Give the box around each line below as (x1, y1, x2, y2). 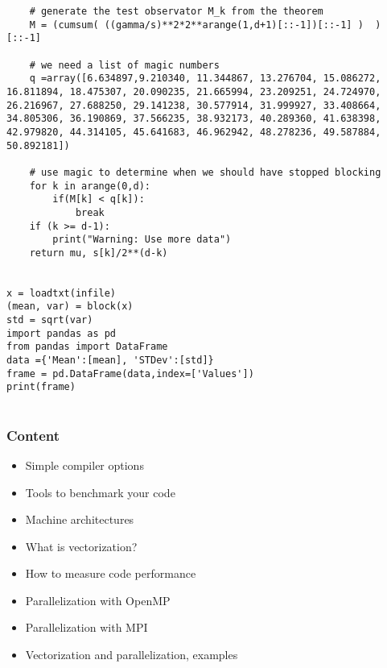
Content (6, 425, 60, 445)
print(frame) (6, 381, 76, 393)
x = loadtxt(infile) (6, 287, 117, 299)
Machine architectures (25, 511, 134, 528)
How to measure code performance (25, 565, 196, 582)
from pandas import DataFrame (6, 341, 168, 353)
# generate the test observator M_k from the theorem (29, 6, 323, 17)
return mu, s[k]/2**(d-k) (29, 247, 168, 259)
